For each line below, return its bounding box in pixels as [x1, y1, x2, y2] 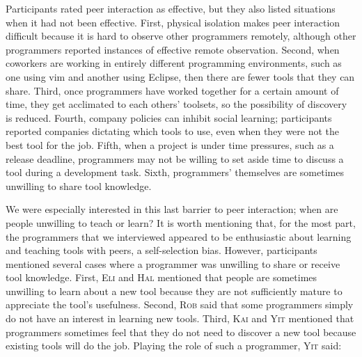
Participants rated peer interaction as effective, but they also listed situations [6, 1, 336, 15]
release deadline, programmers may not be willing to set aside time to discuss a [6, 151, 344, 166]
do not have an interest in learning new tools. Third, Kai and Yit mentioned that [6, 311, 354, 326]
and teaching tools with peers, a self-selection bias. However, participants [6, 243, 317, 257]
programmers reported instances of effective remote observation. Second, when [6, 42, 340, 56]
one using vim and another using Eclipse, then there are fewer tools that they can [6, 69, 355, 84]
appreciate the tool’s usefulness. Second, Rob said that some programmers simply [6, 297, 354, 312]
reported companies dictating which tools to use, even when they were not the [6, 124, 340, 138]
